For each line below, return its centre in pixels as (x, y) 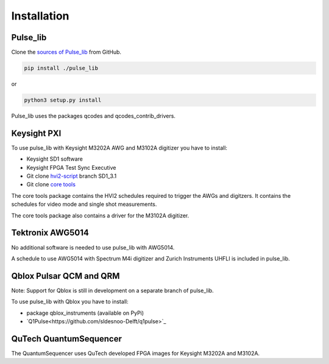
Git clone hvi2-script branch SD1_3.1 (72, 176)
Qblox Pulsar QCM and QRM (65, 276)
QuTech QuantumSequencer (66, 339)
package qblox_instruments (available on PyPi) (85, 313)
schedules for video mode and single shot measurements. (84, 205)
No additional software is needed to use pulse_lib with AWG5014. (93, 247)
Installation (40, 16)
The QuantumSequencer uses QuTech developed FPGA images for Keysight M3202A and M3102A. (136, 353)
